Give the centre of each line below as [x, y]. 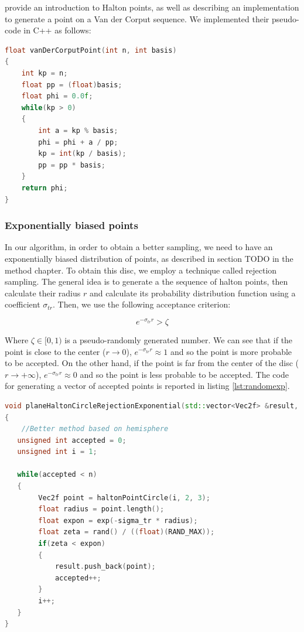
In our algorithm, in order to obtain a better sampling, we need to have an [139, 247]
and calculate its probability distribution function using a [192, 293]
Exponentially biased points [71, 225]
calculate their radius [43, 293]
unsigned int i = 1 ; [57, 452]
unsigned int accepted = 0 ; [72, 440]
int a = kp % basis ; [78, 130]
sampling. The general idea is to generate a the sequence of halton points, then [146, 281]
